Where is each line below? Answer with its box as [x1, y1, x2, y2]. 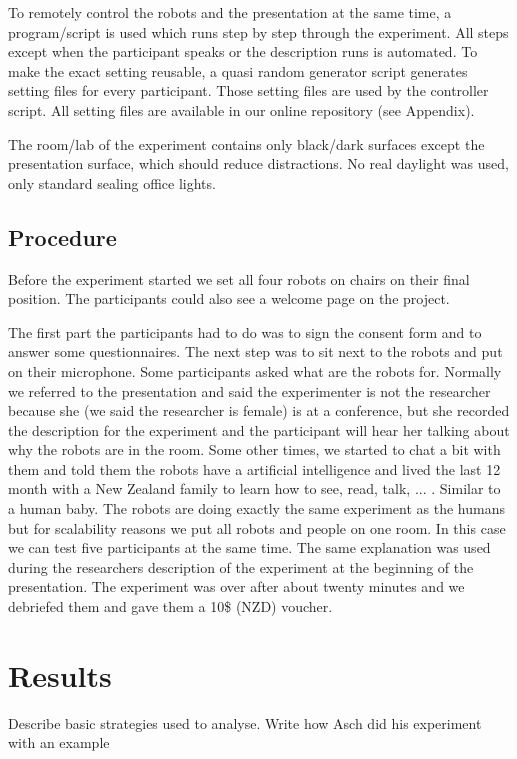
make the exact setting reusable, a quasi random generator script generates [8, 60, 468, 81]
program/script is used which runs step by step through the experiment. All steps [8, 21, 509, 42]
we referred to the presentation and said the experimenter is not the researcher [8, 380, 491, 401]
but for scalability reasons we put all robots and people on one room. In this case [8, 517, 506, 538]
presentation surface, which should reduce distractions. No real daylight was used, [8, 153, 509, 174]
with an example [8, 732, 110, 753]
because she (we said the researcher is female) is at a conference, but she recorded [8, 400, 510, 421]
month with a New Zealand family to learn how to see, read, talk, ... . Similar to [8, 478, 501, 499]
